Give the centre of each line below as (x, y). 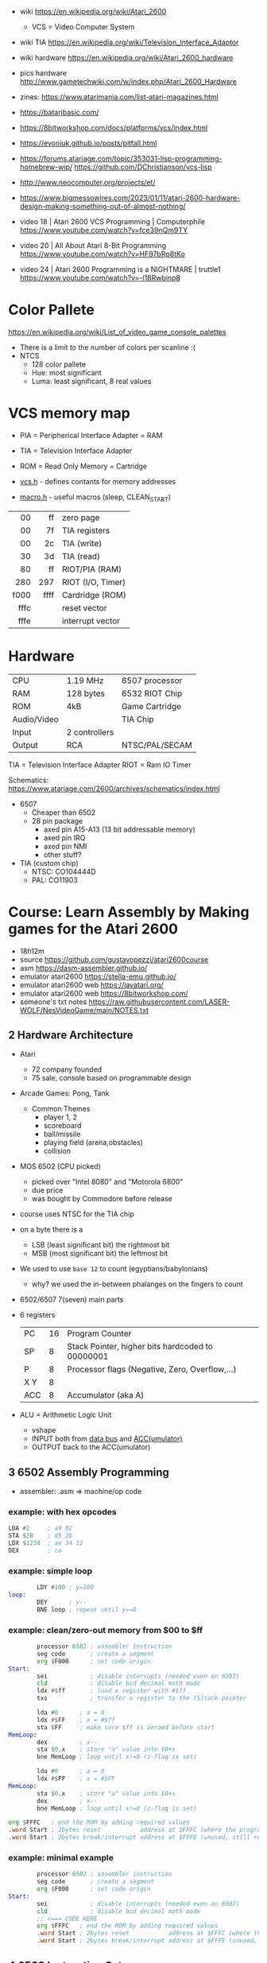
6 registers (37, 1315)
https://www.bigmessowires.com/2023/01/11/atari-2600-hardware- (130, 198)
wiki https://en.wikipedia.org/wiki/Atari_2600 (93, 12)
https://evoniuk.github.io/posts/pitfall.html (88, 143)
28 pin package (57, 821)
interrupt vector (91, 621)
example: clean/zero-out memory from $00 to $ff (106, 1630)
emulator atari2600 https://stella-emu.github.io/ (98, 976)
